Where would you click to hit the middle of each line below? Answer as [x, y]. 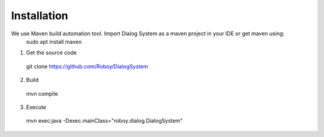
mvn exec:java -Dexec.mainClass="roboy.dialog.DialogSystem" [104, 121]
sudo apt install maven [54, 41]
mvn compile [42, 93]
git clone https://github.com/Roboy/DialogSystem [87, 66]
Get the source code [52, 53]
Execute [36, 107]
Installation [40, 16]
